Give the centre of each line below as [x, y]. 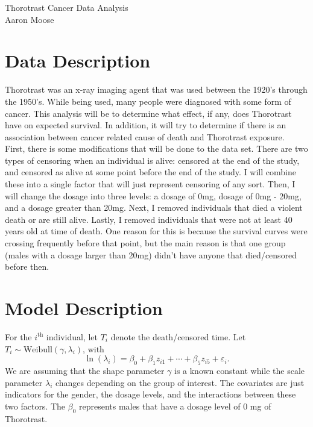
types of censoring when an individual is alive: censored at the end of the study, [152, 160]
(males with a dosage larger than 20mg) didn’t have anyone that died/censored [151, 254]
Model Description [84, 308]
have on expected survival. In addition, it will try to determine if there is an [146, 125]
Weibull [38, 350]
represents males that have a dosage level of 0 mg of [175, 406]
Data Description [78, 61]
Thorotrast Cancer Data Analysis [67, 7]
